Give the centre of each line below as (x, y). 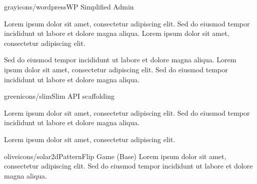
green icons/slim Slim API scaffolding (59, 96)
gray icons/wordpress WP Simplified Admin (69, 6)
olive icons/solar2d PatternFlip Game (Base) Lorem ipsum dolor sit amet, (115, 156)
